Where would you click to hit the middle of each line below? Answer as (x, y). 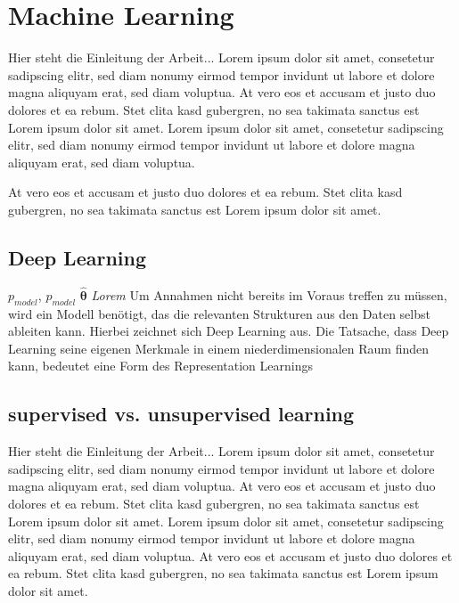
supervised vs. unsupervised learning (181, 414)
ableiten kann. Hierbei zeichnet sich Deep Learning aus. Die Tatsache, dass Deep (229, 331)
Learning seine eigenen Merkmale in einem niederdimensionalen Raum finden (218, 348)
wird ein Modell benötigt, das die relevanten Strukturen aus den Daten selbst (219, 313)
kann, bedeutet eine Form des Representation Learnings (160, 366)
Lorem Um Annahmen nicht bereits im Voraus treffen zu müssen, (269, 294)
